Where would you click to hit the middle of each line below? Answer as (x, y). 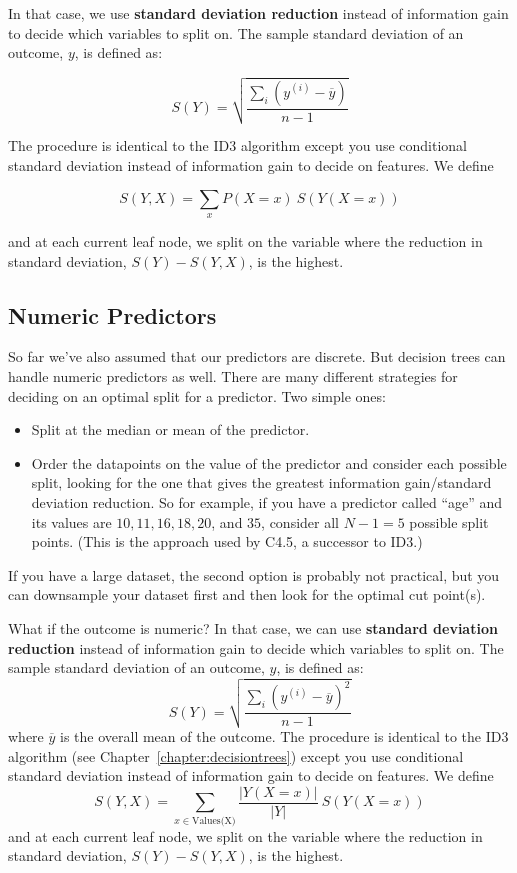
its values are (71, 521)
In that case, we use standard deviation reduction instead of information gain (258, 13)
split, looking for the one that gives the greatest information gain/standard (261, 482)
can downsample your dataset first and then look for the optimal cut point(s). (247, 594)
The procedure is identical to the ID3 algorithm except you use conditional (237, 145)
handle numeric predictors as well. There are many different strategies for (233, 376)
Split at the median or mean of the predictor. (170, 429)
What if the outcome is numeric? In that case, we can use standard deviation (253, 627)
